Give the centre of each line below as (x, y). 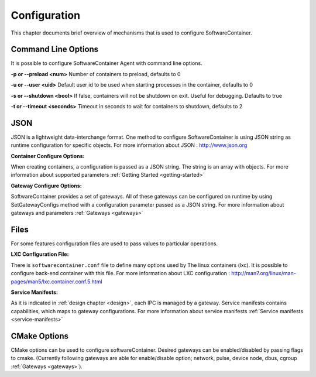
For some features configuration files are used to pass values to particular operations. (114, 244)
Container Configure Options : (48, 156)
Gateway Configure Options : (46, 186)
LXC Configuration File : (40, 254)
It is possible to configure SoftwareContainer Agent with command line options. (107, 63)
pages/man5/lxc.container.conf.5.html (56, 282)
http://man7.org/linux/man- (264, 273)
